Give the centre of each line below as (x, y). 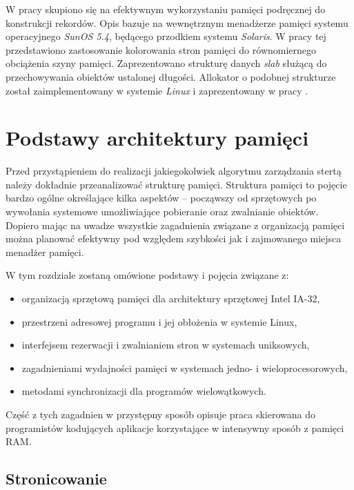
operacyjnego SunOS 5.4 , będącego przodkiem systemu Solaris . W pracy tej (166, 36)
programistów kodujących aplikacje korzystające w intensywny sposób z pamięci (175, 428)
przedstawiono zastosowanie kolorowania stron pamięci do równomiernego (161, 49)
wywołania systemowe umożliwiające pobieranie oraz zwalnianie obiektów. (162, 212)
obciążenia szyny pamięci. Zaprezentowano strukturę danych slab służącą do (166, 63)
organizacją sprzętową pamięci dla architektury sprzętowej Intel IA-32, (171, 298)
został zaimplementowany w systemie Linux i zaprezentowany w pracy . (157, 90)
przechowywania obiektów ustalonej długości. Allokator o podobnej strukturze (171, 76)
